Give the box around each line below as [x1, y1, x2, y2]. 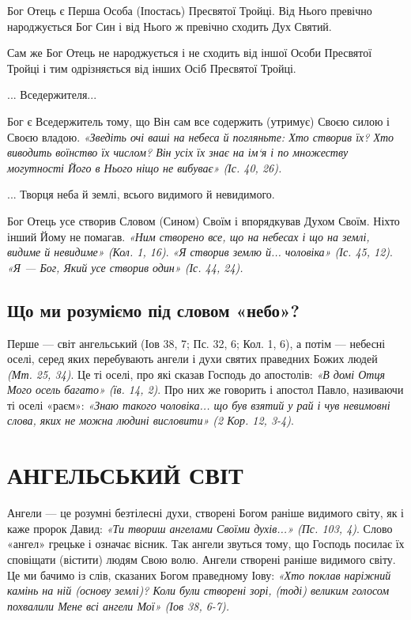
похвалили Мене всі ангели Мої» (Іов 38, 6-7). [7, 597, 230, 614]
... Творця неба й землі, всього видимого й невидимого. [7, 186, 275, 202]
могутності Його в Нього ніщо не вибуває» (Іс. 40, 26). [7, 159, 282, 176]
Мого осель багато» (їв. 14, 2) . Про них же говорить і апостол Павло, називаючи [7, 381, 404, 398]
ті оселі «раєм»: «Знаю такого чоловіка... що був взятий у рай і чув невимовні [7, 396, 390, 413]
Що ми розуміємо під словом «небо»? [7, 297, 300, 322]
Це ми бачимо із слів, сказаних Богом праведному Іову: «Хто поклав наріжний [7, 566, 391, 583]
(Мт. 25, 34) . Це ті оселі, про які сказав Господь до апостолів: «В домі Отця [7, 365, 385, 382]
